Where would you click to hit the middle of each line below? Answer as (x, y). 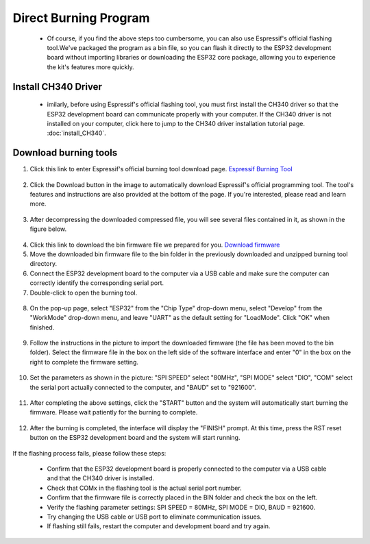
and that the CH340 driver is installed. (101, 478)
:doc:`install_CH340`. (76, 133)
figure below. (48, 229)
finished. (42, 327)
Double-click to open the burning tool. (84, 293)
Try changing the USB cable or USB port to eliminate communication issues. (154, 517)
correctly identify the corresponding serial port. (97, 283)
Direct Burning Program (81, 18)
